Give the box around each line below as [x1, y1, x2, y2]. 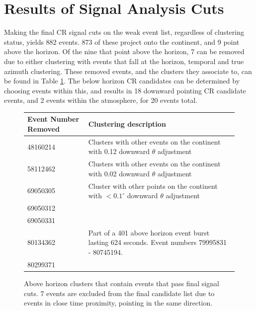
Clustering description [88, 119, 166, 129]
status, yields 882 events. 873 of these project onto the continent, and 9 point [4, 36, 240, 47]
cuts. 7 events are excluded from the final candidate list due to [24, 288, 215, 298]
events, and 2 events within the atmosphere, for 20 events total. [4, 95, 198, 105]
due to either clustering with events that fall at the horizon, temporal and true [4, 56, 244, 66]
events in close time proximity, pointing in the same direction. [24, 298, 213, 308]
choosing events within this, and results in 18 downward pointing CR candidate [4, 85, 246, 95]
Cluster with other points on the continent [88, 180, 218, 191]
